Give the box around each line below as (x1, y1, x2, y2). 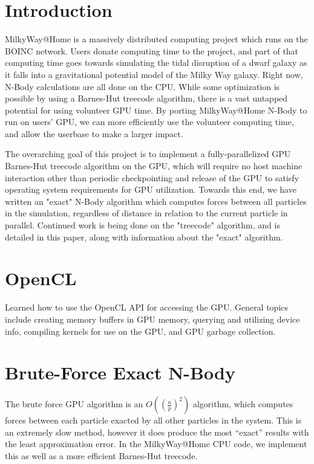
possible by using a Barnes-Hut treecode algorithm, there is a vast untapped (5, 92, 288, 105)
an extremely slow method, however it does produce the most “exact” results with (5, 425, 309, 438)
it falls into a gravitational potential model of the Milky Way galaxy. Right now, (5, 68, 303, 80)
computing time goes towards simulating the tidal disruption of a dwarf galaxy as (5, 56, 307, 69)
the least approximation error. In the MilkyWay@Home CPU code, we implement (5, 437, 307, 450)
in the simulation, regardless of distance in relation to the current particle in (5, 207, 288, 219)
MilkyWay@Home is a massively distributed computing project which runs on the (5, 33, 308, 45)
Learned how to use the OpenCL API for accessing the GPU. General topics (5, 301, 289, 314)
